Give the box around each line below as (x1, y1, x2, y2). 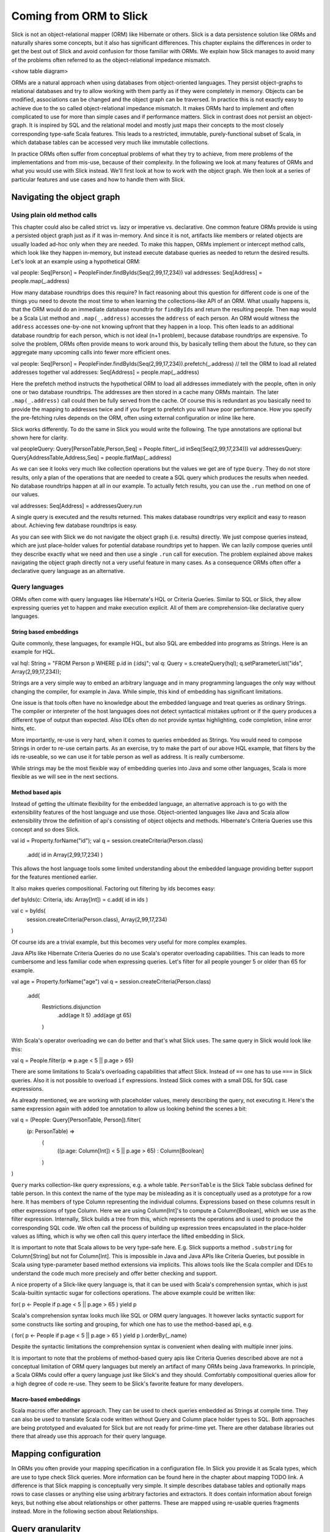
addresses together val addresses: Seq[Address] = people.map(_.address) (11, 368, 200, 376)
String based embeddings (11, 628, 79, 635)
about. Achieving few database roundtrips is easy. (11, 521, 137, 529)
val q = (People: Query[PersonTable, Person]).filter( (11, 1116, 141, 1124)
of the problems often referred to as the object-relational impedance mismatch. (11, 56, 211, 64)
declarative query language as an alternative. (11, 567, 125, 575)
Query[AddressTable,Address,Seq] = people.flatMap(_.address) (11, 453, 172, 461)
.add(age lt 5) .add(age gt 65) (57, 1012, 132, 1019)
